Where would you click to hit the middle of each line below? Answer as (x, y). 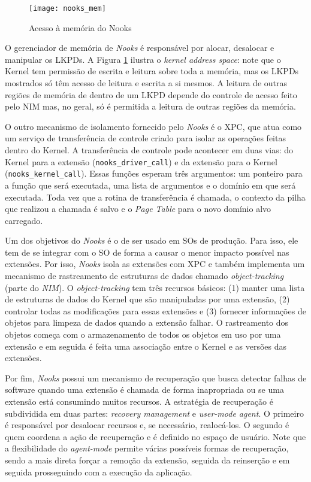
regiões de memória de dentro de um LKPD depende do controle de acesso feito (151, 94)
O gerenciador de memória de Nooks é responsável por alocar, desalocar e (140, 48)
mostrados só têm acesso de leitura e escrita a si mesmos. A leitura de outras (146, 83)
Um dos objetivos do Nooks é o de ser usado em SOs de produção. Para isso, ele (152, 240)
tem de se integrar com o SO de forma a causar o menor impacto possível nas (147, 252)
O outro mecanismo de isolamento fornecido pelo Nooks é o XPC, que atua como (153, 126)
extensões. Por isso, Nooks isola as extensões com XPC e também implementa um (155, 264)
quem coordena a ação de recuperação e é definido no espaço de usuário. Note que (155, 436)
